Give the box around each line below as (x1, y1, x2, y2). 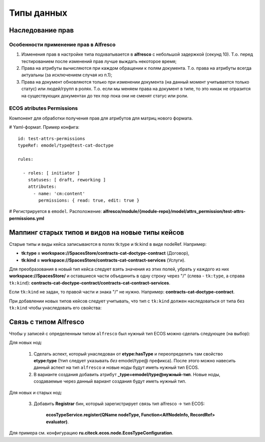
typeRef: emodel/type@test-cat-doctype (18, 143, 114, 148)
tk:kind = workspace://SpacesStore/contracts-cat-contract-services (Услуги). (21, 257, 186, 263)
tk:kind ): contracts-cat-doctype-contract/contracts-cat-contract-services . (9, 280, 170, 286)
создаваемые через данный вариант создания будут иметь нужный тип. (33, 379, 186, 384)
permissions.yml (9, 215, 44, 221)
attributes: (27, 184, 57, 189)
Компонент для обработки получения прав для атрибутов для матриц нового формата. (9, 115, 193, 121)
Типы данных (9, 7, 68, 18)
